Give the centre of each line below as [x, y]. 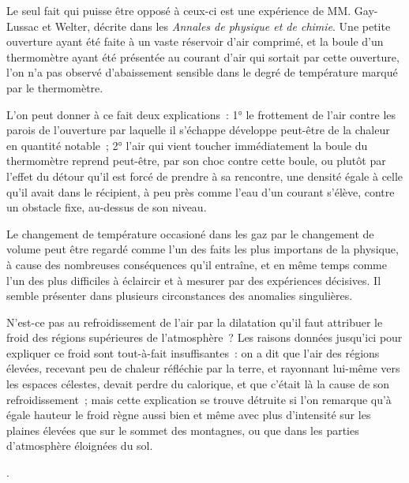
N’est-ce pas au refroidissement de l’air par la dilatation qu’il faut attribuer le [195, 322]
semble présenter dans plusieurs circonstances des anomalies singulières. [180, 296]
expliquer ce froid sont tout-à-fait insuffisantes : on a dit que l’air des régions [193, 352]
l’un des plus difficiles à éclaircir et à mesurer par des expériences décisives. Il [194, 280]
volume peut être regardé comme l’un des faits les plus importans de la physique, [203, 249]
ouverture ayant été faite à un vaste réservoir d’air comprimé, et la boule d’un [195, 41]
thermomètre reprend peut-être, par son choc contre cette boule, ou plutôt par [196, 161]
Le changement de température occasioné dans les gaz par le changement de [190, 233]
